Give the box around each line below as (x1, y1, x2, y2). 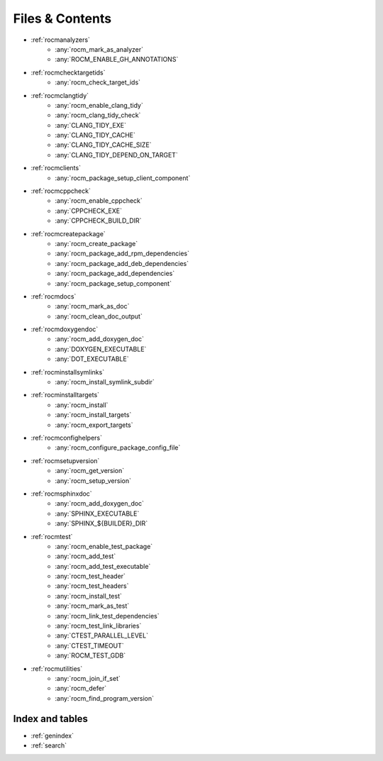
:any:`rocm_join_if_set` (55, 674, 121, 682)
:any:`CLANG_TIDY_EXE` (55, 121, 127, 129)
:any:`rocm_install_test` (55, 591, 122, 600)
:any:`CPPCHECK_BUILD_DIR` (55, 216, 142, 225)
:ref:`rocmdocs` (30, 291, 77, 301)
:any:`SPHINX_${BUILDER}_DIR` (55, 519, 148, 528)
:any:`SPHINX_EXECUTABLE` (55, 509, 140, 518)
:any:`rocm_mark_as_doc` (55, 302, 130, 311)
